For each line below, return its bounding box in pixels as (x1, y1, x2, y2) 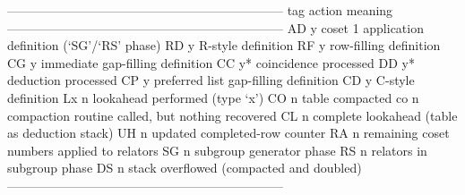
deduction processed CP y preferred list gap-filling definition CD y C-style (7, 71, 415, 89)
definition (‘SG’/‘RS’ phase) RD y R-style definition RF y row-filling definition (7, 36, 441, 55)
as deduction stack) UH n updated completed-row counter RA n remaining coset (7, 123, 450, 142)
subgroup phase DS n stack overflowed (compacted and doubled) (7, 158, 362, 177)
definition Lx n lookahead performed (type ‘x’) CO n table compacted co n (7, 88, 419, 106)
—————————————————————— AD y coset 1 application (7, 18, 424, 37)
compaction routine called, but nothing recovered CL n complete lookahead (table (7, 106, 458, 124)
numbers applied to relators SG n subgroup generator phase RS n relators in (7, 140, 427, 159)
